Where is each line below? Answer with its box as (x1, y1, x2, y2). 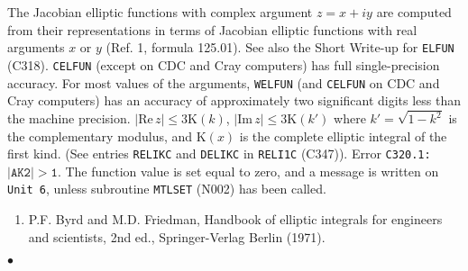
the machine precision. (7, 109, 131, 128)
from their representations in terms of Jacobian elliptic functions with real (7, 20, 418, 39)
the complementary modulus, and (7, 126, 193, 145)
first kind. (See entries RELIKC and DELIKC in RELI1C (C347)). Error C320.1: (7, 144, 431, 163)
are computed (376, 3, 452, 21)
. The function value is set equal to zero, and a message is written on (57, 161, 439, 180)
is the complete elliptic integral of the (239, 126, 447, 145)
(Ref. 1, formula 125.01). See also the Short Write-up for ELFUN (106, 38, 454, 57)
